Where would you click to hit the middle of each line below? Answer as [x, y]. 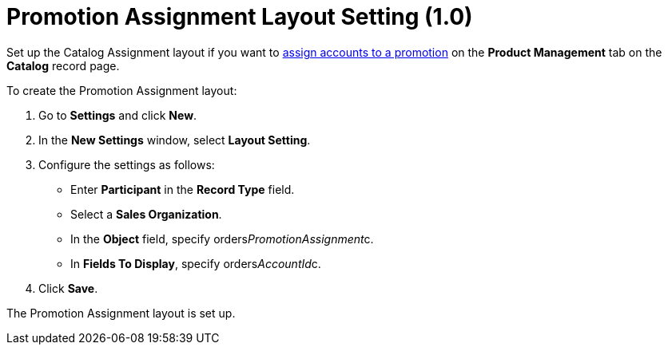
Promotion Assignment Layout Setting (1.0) [240, 17]
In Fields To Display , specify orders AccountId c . [196, 263]
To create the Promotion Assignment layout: [122, 90]
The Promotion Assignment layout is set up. [121, 313]
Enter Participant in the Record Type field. [183, 189]
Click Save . [68, 288]
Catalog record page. [63, 65]
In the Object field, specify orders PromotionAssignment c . [222, 239]
